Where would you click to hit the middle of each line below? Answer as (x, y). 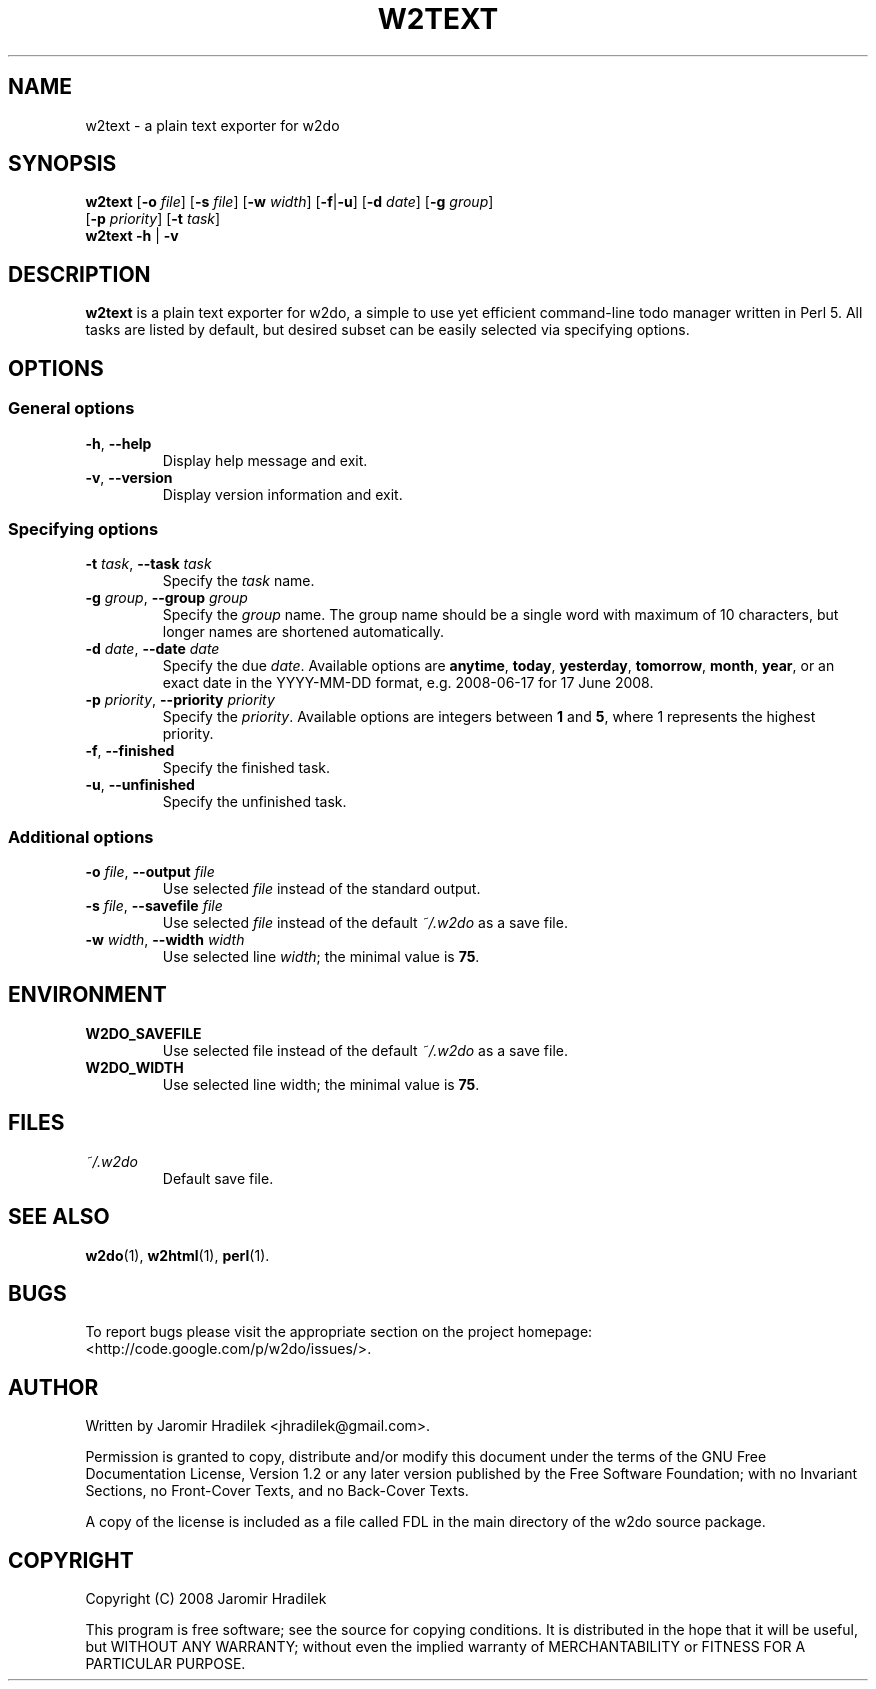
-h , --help (118, 443)
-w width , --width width (165, 939)
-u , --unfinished (140, 785)
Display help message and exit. (265, 460)
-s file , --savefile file (154, 905)
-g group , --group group (166, 598)
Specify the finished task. (246, 768)
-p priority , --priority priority (180, 700)
